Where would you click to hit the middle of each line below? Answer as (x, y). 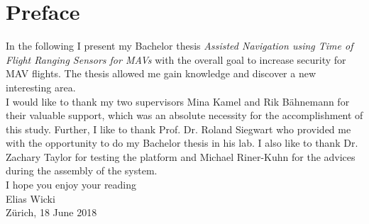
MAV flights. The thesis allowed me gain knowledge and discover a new (161, 73)
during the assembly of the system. (82, 170)
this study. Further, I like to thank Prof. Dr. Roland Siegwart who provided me (178, 129)
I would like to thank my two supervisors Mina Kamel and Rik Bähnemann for (178, 101)
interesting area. (41, 87)
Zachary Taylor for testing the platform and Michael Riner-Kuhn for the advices (181, 156)
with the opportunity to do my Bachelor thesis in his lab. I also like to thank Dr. (182, 143)
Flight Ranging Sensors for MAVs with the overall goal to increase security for (176, 59)
